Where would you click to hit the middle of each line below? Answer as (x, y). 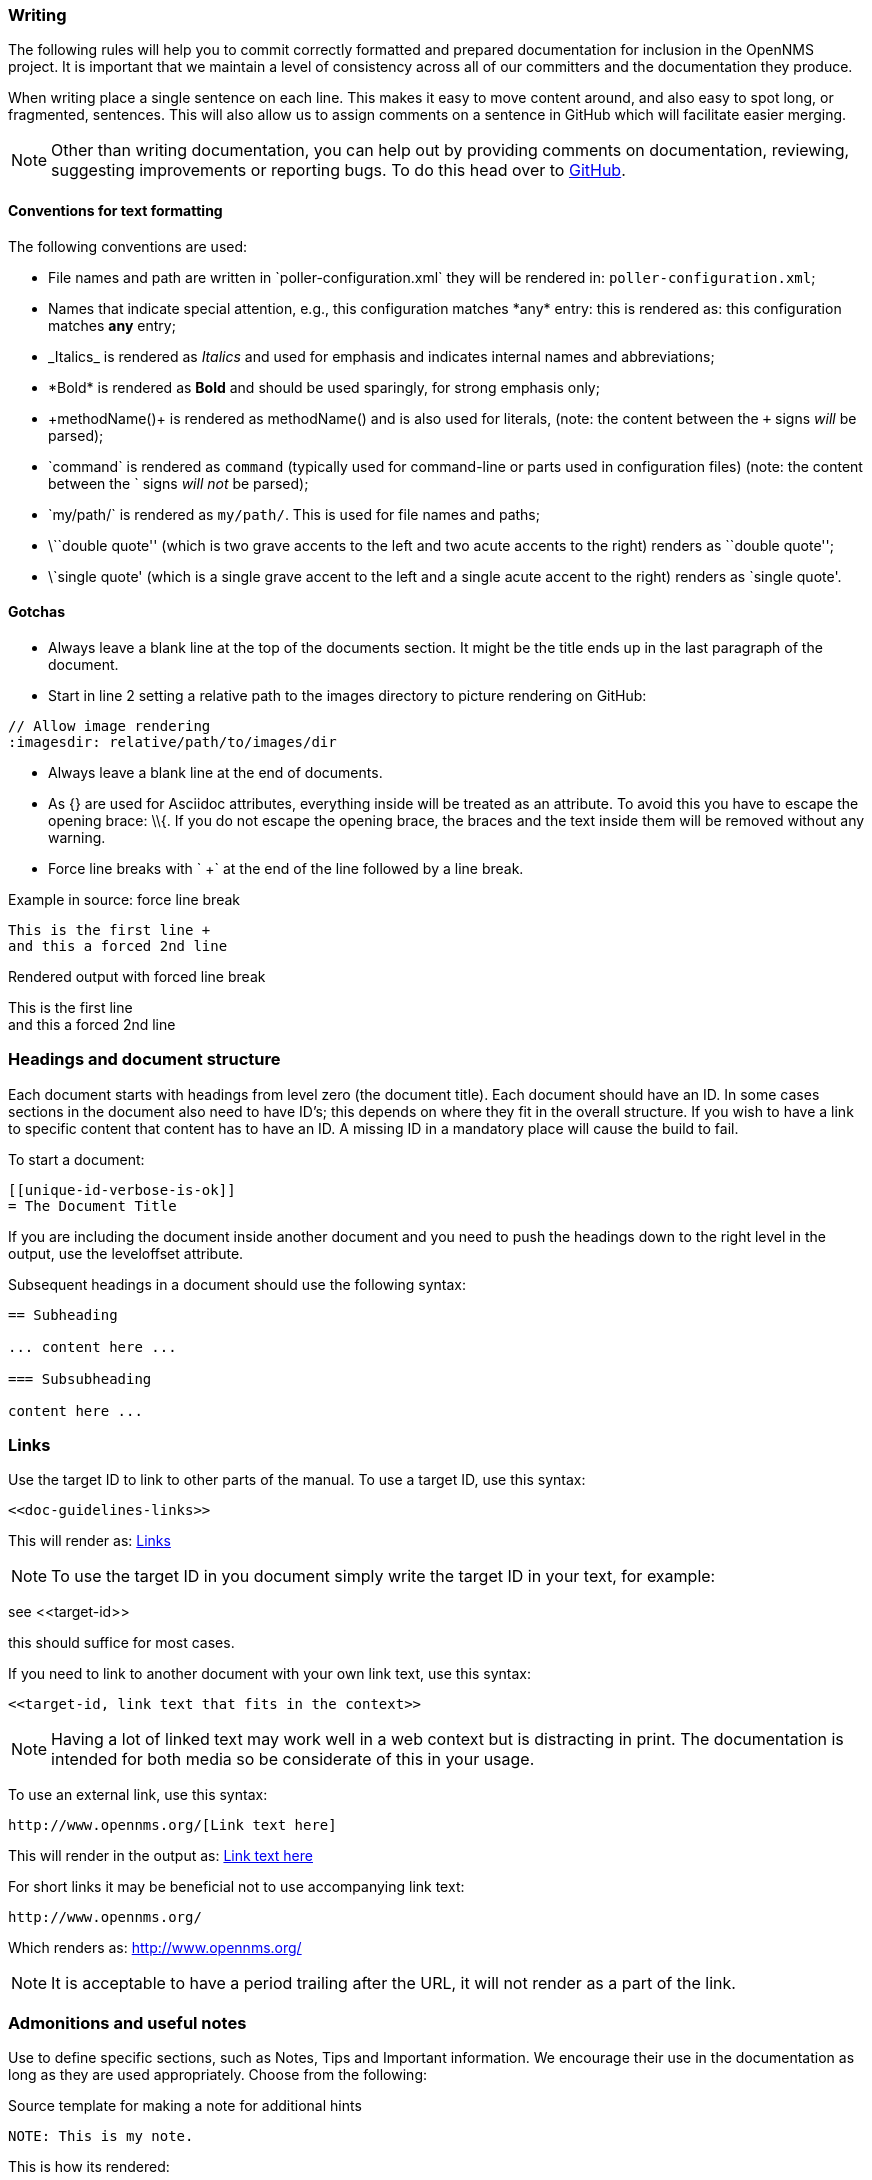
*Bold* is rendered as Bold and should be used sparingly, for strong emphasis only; (324, 387)
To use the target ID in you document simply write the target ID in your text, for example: (383, 1576)
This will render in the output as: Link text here (160, 1856)
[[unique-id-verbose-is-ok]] (122, 1189)
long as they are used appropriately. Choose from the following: (218, 2075)
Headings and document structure (144, 1059)
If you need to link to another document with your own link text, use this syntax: (270, 1674)
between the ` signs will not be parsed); (178, 483)
